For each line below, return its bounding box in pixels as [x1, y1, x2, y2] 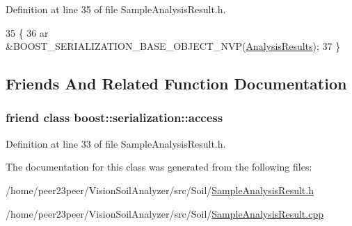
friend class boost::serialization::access [6, 109, 223, 126]
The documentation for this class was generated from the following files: [6, 159, 312, 174]
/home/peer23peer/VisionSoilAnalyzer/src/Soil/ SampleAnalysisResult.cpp [6, 206, 323, 220]
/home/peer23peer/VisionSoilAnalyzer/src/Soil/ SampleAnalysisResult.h [6, 182, 314, 197]
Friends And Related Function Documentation [6, 73, 347, 94]
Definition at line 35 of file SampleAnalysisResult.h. [6, 2, 226, 16]
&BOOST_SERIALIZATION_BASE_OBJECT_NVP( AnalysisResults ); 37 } [6, 39, 341, 53]
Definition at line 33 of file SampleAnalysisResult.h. [6, 136, 226, 150]
